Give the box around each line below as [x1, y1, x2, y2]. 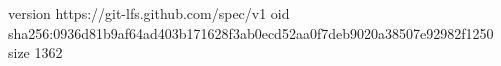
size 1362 [8, 42, 63, 63]
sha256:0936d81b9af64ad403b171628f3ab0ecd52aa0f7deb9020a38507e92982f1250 [8, 22, 494, 43]
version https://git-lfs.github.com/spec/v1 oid [8, 3, 290, 23]
